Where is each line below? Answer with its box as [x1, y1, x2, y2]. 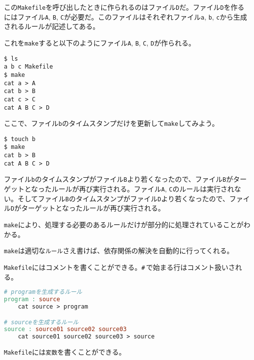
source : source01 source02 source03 [4, 326, 127, 333]
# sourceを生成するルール [4, 318, 79, 326]
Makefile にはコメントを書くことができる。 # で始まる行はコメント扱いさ [4, 262, 235, 272]
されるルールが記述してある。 [4, 21, 100, 31]
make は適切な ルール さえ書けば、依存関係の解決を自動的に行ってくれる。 [4, 245, 234, 256]
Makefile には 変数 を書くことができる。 [4, 347, 126, 357]
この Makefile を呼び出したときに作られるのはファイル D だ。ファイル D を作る [4, 2, 245, 12]
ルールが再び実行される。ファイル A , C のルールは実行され [51, 184, 234, 194]
